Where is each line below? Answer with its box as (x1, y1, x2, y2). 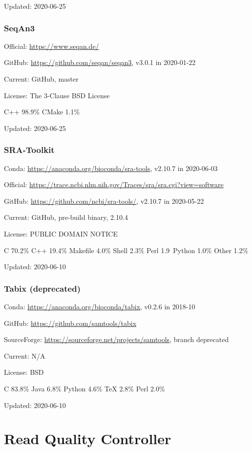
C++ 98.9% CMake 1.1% (4, 107, 80, 117)
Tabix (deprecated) (4, 282, 81, 294)
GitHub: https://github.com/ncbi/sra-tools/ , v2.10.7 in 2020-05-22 (4, 195, 204, 206)
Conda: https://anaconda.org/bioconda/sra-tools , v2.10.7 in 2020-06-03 (4, 163, 218, 173)
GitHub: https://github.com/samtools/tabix (4, 318, 137, 328)
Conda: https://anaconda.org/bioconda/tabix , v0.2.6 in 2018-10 (4, 301, 195, 311)
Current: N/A (4, 350, 45, 361)
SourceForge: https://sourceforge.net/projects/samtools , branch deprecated (4, 334, 229, 344)
